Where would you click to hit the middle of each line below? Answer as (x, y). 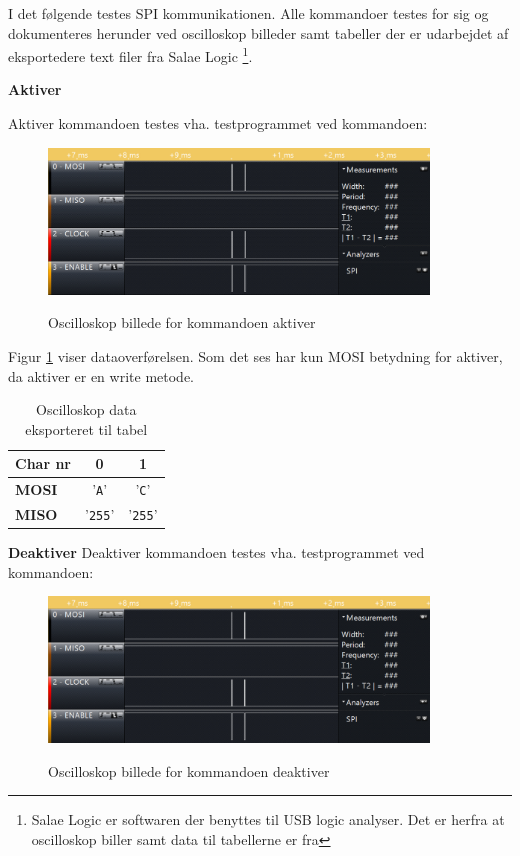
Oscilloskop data (86, 409)
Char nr (43, 463)
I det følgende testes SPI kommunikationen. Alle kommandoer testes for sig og (248, 13)
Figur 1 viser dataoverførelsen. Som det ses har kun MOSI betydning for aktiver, (255, 356)
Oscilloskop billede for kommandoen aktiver (182, 322)
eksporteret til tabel (86, 428)
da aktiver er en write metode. (101, 375)
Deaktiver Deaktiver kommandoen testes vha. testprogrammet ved (216, 552)
